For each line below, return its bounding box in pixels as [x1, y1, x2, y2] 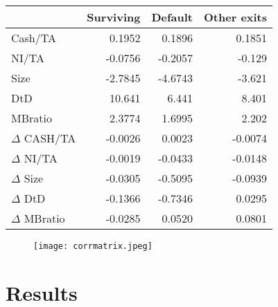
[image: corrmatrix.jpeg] [33, 241, 153, 251]
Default [151, 9, 193, 25]
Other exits [204, 9, 268, 25]
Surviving [87, 9, 141, 25]
